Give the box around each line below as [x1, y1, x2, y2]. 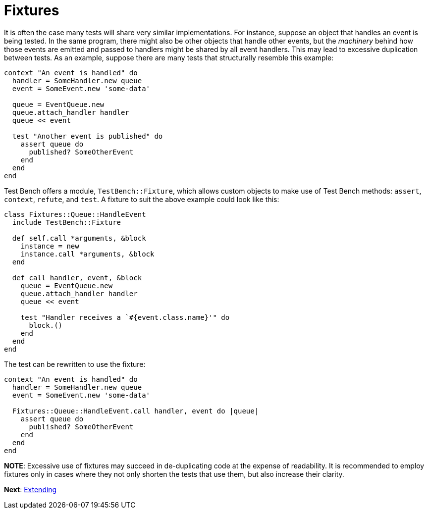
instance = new [20, 242, 79, 250]
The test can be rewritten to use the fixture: [4, 359, 146, 368]
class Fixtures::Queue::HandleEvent [4, 210, 146, 218]
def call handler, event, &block [12, 273, 142, 282]
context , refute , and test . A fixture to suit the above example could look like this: [4, 195, 279, 204]
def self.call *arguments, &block [12, 234, 146, 242]
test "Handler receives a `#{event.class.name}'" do [20, 313, 230, 321]
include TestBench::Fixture [12, 218, 121, 226]
